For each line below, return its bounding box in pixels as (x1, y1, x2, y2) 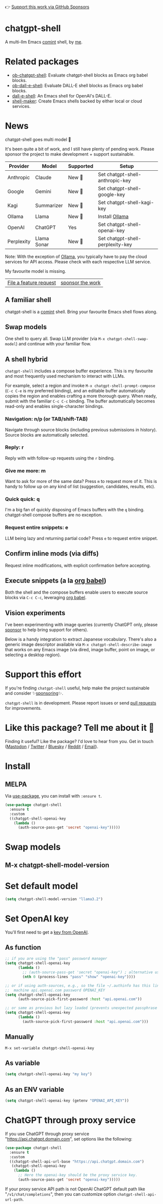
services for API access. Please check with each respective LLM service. (5, 259, 151, 264)
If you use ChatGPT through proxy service (5, 1131, 90, 1137)
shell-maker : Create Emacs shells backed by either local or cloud (12, 98, 142, 104)
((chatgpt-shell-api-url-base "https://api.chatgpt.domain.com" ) (9, 1159, 145, 1164)
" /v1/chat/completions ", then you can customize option (5, 1191, 116, 1197)
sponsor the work (60, 279, 101, 286)
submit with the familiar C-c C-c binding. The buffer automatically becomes (5, 398, 155, 404)
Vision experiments (5, 609, 65, 617)
